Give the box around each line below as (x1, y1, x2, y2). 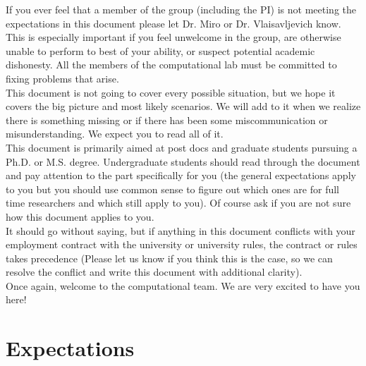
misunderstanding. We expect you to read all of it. (6, 126, 224, 141)
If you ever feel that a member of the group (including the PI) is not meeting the (6, 2, 356, 16)
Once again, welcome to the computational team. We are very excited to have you (6, 278, 360, 293)
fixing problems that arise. (6, 71, 119, 85)
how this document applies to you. (6, 209, 154, 224)
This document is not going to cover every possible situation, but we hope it (6, 85, 336, 99)
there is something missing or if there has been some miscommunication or (6, 112, 328, 127)
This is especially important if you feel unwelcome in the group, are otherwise (6, 30, 341, 44)
